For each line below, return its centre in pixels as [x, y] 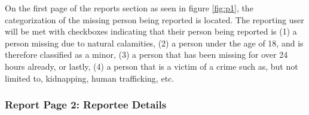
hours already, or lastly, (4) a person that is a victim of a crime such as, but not [152, 66]
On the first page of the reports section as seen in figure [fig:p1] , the [129, 8]
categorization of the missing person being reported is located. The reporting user [154, 19]
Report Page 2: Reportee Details [86, 105]
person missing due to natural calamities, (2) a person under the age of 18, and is [154, 43]
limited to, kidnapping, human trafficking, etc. [90, 78]
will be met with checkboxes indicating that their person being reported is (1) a [151, 31]
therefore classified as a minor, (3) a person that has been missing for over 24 [146, 55]
